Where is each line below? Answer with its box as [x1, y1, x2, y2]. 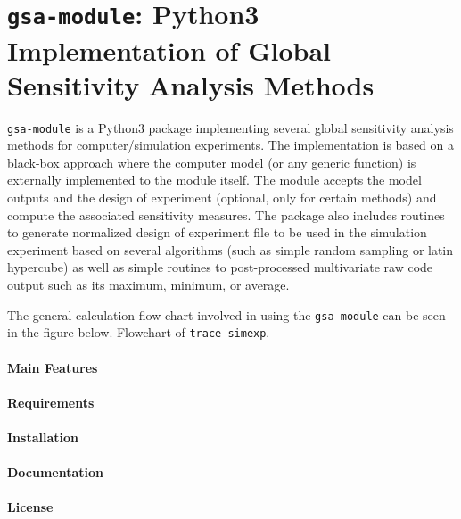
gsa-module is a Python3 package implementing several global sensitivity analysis [7, 118, 454, 136]
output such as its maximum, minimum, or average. [7, 276, 290, 294]
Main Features [7, 358, 98, 376]
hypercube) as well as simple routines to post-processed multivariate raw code [7, 258, 433, 276]
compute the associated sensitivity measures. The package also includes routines [7, 205, 445, 224]
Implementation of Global [7, 31, 331, 68]
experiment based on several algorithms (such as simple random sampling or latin [7, 240, 454, 259]
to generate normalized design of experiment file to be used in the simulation [7, 223, 427, 242]
